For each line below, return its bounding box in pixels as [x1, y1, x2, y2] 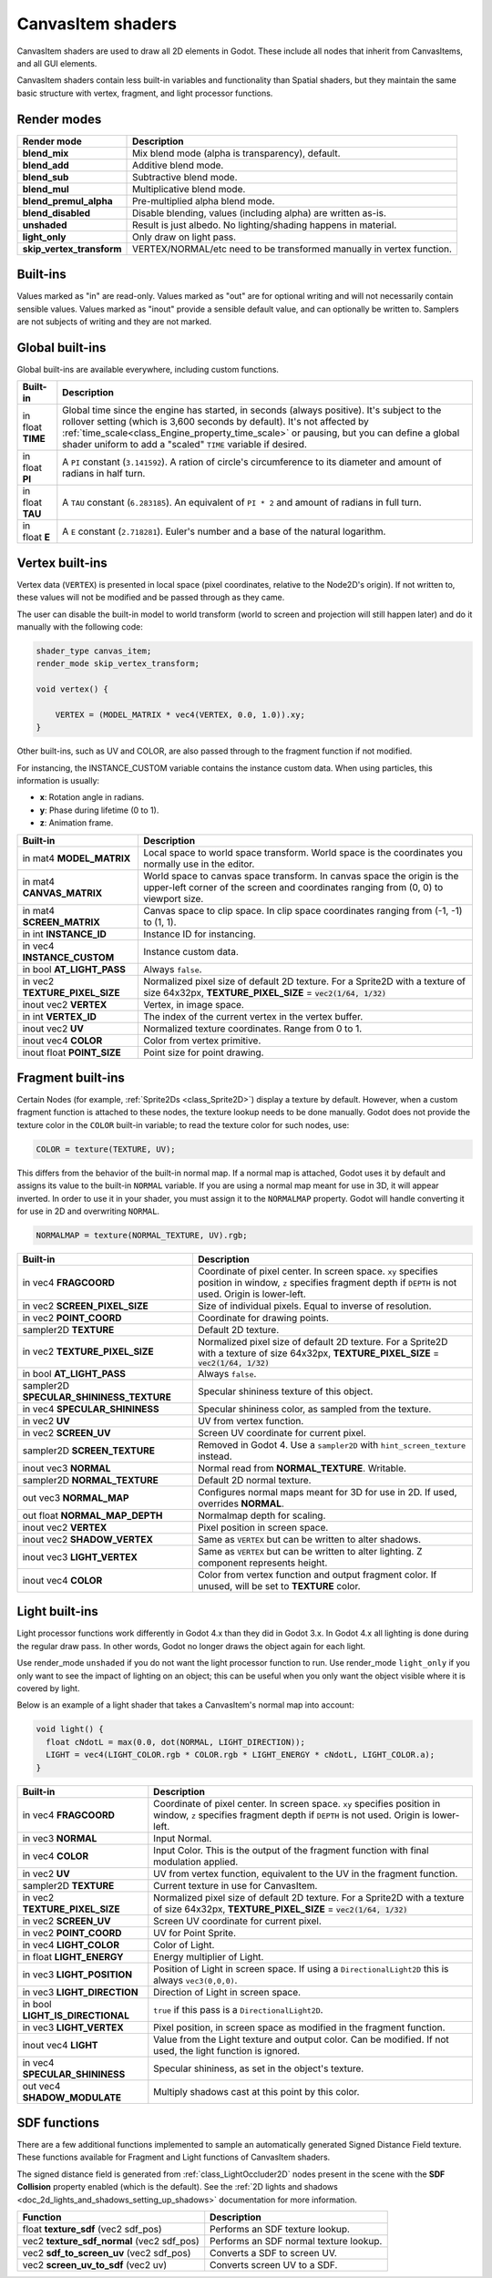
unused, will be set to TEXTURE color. [197, 1579, 361, 1592]
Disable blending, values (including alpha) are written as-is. [132, 206, 387, 219]
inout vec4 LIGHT [22, 2038, 99, 2051]
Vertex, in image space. [142, 998, 245, 1011]
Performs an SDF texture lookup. [210, 2223, 351, 2236]
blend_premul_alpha [22, 194, 113, 207]
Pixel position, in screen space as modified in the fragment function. [153, 2021, 446, 2034]
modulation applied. [153, 1855, 239, 1868]
